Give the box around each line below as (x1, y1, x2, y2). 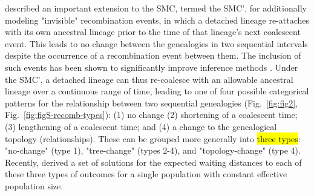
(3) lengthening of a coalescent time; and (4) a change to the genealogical (5, 120, 277, 132)
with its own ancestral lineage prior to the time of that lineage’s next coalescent (5, 25, 301, 38)
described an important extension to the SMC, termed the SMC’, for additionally (5, 2, 307, 14)
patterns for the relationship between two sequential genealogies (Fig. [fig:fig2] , (5, 96, 298, 109)
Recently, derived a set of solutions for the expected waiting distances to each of (5, 155, 302, 168)
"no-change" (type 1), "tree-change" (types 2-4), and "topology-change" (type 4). (5, 144, 301, 157)
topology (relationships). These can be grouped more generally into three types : (5, 132, 301, 145)
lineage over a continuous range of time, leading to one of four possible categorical (5, 85, 309, 97)
